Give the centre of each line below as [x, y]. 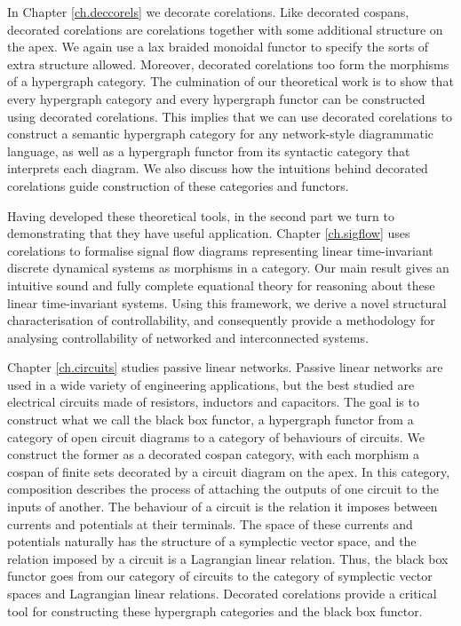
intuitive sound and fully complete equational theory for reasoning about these [221, 285]
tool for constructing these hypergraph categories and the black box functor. [215, 610]
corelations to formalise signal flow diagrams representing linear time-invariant [220, 250]
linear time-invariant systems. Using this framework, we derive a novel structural [227, 302]
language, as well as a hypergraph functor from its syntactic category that [209, 151]
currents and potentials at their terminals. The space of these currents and [210, 523]
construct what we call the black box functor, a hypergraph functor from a [211, 420]
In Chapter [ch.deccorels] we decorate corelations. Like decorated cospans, [208, 12]
